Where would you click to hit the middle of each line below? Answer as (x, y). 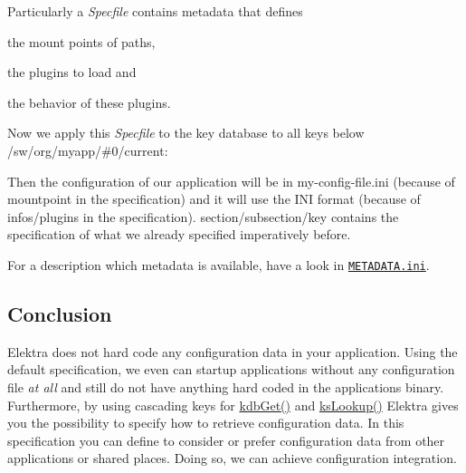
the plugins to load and (72, 72)
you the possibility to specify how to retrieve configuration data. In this (206, 423)
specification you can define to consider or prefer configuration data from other (226, 440)
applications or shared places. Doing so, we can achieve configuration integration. (232, 458)
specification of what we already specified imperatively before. (179, 234)
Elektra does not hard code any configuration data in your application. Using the (233, 351)
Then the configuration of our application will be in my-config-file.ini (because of (231, 181)
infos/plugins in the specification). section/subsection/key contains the (203, 216)
